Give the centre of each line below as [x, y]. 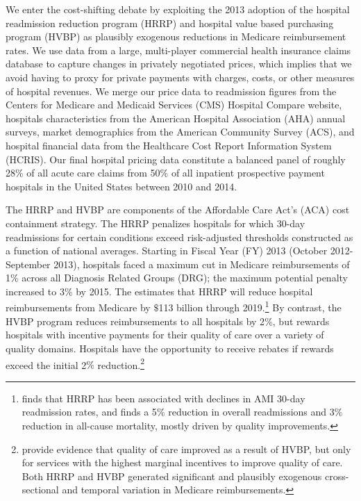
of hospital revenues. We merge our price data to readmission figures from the [171, 91]
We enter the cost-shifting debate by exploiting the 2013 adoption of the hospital [178, 9]
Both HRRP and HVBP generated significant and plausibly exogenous [172, 476]
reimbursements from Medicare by [78, 307]
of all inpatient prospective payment [248, 173]
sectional [40, 490]
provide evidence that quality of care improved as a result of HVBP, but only [186, 449]
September [28, 264]
